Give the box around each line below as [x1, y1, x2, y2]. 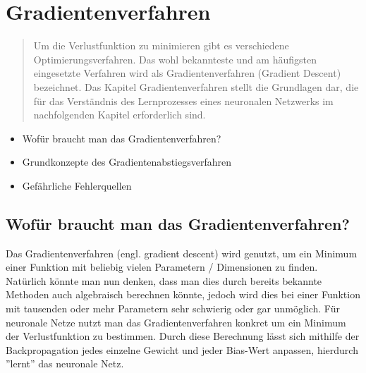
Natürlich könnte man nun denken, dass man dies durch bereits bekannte [6, 273, 322, 288]
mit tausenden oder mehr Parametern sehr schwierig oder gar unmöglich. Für [6, 301, 340, 316]
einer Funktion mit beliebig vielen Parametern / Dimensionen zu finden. [6, 259, 318, 274]
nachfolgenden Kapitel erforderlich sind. [33, 107, 206, 122]
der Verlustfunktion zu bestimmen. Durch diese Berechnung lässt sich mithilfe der [6, 329, 360, 343]
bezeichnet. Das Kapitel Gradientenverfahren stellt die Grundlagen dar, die [33, 79, 359, 94]
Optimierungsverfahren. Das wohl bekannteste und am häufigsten [33, 51, 317, 66]
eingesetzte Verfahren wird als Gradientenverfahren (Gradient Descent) [33, 66, 341, 80]
